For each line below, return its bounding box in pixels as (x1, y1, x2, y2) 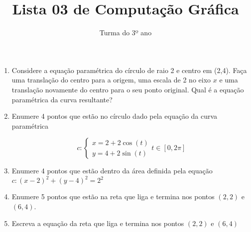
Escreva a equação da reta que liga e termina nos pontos (11, 218, 184, 228)
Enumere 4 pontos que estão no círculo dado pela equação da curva (11, 111, 218, 121)
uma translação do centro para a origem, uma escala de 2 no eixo (11, 75, 211, 85)
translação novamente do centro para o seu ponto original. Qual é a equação (11, 84, 244, 94)
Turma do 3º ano (99, 27, 152, 38)
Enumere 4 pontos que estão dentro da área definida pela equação (11, 165, 213, 176)
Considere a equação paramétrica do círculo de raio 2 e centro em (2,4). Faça (11, 65, 247, 75)
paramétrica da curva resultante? (11, 94, 113, 104)
